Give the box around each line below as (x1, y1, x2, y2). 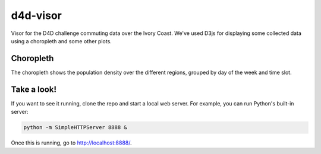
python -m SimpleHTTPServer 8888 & (23, 124, 127, 131)
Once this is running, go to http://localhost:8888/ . (11, 139, 132, 146)
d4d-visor (11, 9, 62, 22)
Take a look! (11, 84, 56, 94)
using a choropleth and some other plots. (11, 37, 112, 44)
